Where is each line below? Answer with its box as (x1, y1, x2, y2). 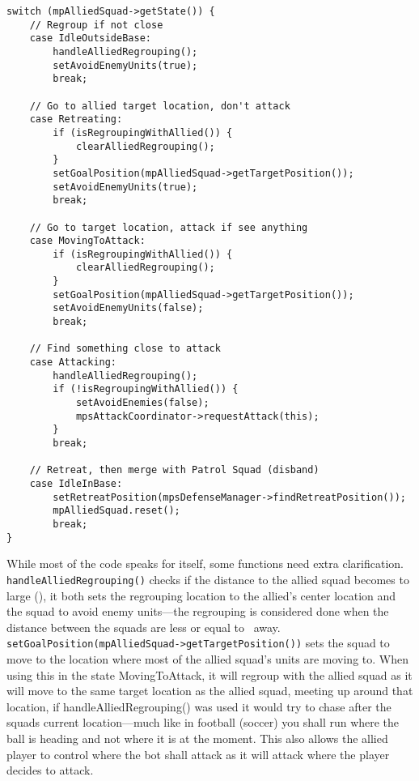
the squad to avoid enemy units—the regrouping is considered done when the (6, 603, 389, 620)
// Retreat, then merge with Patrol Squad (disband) (29, 464, 320, 476)
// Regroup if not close (29, 19, 163, 31)
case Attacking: (29, 356, 117, 369)
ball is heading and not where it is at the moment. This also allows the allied (6, 729, 388, 746)
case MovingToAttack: (29, 235, 146, 247)
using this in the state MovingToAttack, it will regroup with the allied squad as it (6, 666, 413, 683)
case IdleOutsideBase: (29, 32, 151, 45)
